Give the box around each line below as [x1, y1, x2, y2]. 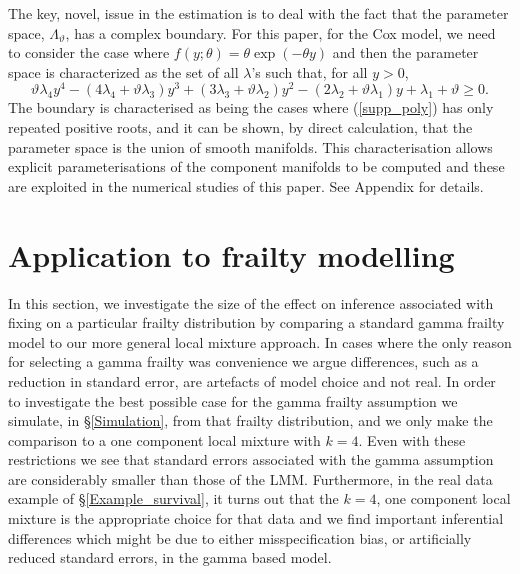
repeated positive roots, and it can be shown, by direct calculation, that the [8, 117, 473, 138]
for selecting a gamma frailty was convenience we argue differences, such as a [8, 351, 479, 372]
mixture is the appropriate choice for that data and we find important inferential [8, 508, 504, 529]
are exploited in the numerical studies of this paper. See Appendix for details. [8, 175, 484, 196]
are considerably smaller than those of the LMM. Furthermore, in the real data [8, 468, 493, 489]
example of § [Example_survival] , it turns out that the [8, 488, 339, 509]
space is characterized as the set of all [8, 61, 239, 82]
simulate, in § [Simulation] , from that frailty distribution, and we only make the [8, 410, 493, 431]
